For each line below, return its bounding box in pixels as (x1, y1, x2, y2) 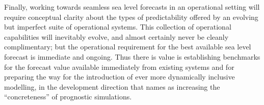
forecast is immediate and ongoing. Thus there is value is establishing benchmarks (4, 51, 260, 62)
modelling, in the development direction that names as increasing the (4, 81, 220, 92)
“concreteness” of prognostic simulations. (4, 91, 132, 102)
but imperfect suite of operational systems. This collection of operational (4, 21, 231, 32)
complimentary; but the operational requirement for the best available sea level (4, 41, 251, 52)
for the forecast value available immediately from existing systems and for (4, 61, 234, 72)
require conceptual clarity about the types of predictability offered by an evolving (4, 11, 258, 22)
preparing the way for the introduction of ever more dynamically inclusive (4, 71, 235, 82)
